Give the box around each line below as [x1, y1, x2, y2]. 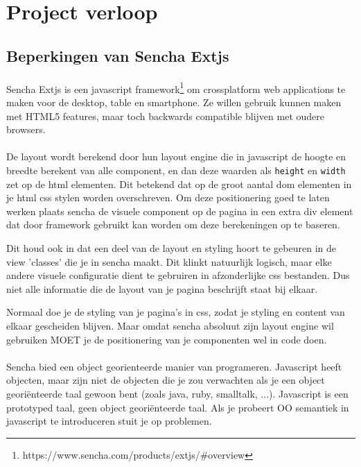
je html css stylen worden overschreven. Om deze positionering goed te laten [6, 190, 330, 205]
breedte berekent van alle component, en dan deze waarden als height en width [6, 162, 346, 177]
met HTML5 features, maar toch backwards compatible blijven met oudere [6, 108, 324, 123]
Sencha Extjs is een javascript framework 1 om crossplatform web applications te [6, 79, 346, 96]
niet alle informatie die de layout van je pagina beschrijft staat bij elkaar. [6, 281, 318, 296]
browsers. [6, 122, 46, 137]
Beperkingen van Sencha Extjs [6, 44, 229, 66]
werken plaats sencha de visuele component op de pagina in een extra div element [6, 203, 353, 218]
